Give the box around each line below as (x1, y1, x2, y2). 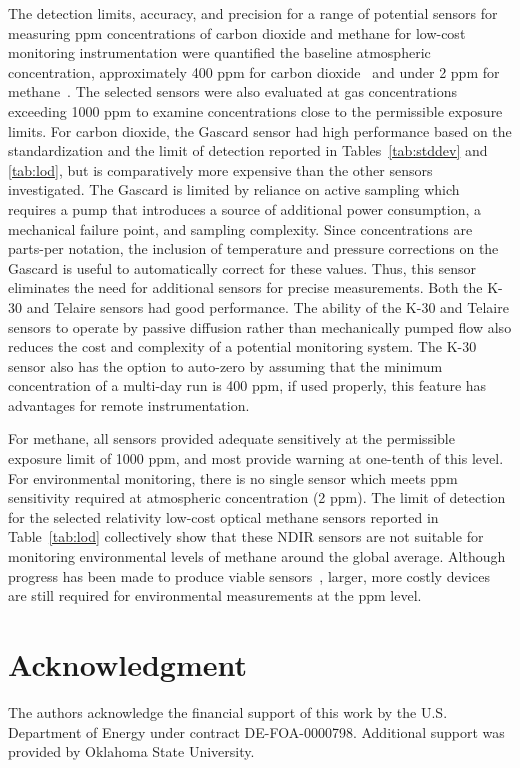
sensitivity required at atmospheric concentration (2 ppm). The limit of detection (8, 487, 506, 508)
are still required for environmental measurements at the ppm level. (8, 585, 422, 606)
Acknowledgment (8, 644, 247, 684)
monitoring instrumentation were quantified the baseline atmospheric (8, 42, 431, 63)
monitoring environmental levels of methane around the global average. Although (8, 546, 506, 567)
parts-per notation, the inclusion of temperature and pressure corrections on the (8, 238, 499, 259)
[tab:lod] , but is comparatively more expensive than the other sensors (8, 159, 433, 180)
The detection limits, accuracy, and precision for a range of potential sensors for (8, 3, 498, 23)
